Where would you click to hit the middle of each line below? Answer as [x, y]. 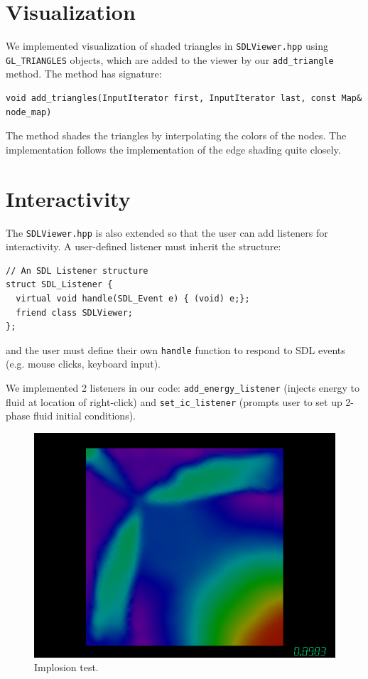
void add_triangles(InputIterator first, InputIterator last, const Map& [184, 98]
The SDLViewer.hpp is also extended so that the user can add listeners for [167, 232]
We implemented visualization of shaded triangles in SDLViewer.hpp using [167, 46]
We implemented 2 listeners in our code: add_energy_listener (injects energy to [183, 387]
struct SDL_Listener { [59, 285]
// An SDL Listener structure [77, 271]
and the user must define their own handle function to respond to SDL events [175, 349]
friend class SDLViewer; [74, 312]
